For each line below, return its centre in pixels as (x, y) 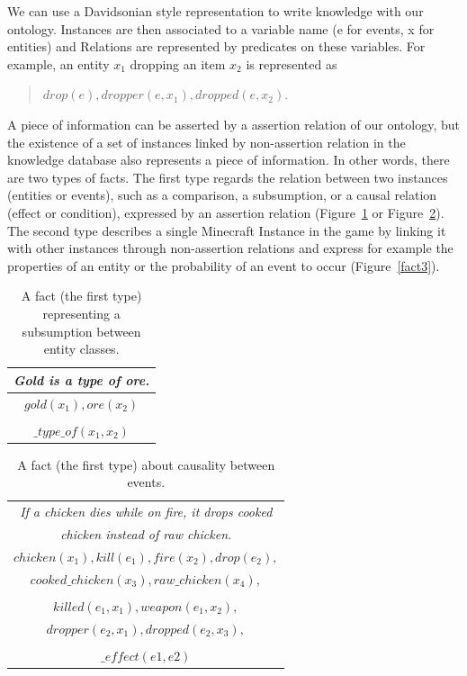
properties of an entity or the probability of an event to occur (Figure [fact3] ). (224, 265)
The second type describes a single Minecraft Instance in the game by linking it (227, 230)
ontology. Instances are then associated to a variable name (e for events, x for (221, 28)
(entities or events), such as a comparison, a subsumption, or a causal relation (222, 195)
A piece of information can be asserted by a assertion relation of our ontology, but (233, 124)
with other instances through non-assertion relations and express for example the (230, 248)
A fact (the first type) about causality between (146, 464)
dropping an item (178, 63)
